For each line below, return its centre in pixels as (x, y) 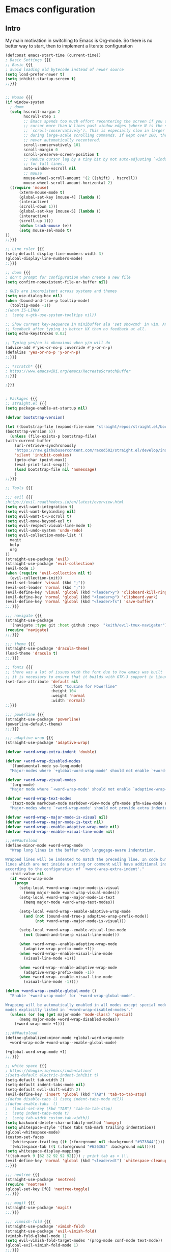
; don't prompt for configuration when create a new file (68, 277)
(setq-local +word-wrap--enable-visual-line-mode (72, 930)
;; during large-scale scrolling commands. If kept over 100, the (95, 136)
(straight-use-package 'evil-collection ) (50, 564)
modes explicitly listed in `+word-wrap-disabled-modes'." (69, 1009)
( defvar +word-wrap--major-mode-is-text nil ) (54, 822)
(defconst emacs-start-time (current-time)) (53, 55)
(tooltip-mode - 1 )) (31, 305)
